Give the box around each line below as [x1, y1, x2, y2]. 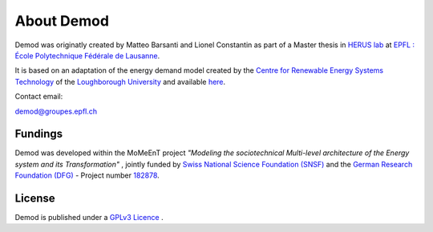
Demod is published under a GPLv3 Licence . [14, 213, 164, 222]
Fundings [14, 127, 63, 141]
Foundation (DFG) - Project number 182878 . [14, 170, 160, 180]
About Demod [14, 12, 110, 30]
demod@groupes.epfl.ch [14, 106, 98, 116]
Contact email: [14, 92, 63, 102]
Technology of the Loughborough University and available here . [14, 77, 226, 86]
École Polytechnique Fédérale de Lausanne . [14, 50, 160, 60]
